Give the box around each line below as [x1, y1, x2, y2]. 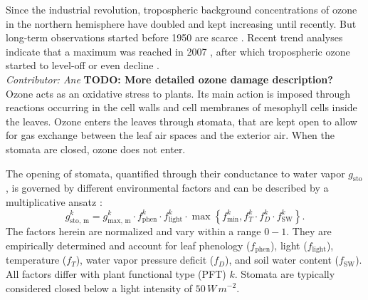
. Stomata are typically [234, 266, 335, 281]
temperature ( [6, 252, 67, 267]
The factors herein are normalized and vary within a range [6, 224, 261, 239]
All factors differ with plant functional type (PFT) [6, 266, 226, 281]
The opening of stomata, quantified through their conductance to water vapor [6, 165, 345, 180]
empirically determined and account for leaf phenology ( [6, 237, 251, 252]
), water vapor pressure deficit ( [75, 252, 214, 267]
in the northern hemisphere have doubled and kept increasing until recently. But [6, 16, 357, 31]
